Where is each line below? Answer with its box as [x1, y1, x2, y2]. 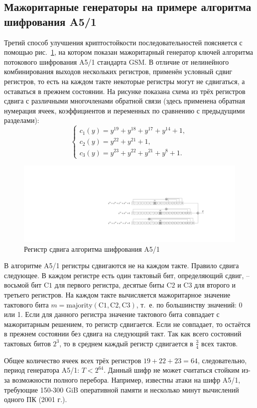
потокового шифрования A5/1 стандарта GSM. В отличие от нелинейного [4, 56, 229, 67]
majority [66, 302, 93, 309]
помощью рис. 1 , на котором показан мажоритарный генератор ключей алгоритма [4, 47, 253, 57]
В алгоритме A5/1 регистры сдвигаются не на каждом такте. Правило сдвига [4, 260, 239, 271]
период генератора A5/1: [4, 365, 80, 375]
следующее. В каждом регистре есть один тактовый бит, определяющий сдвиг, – [4, 270, 250, 280]
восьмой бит [4, 280, 42, 290]
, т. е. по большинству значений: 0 [136, 299, 243, 309]
